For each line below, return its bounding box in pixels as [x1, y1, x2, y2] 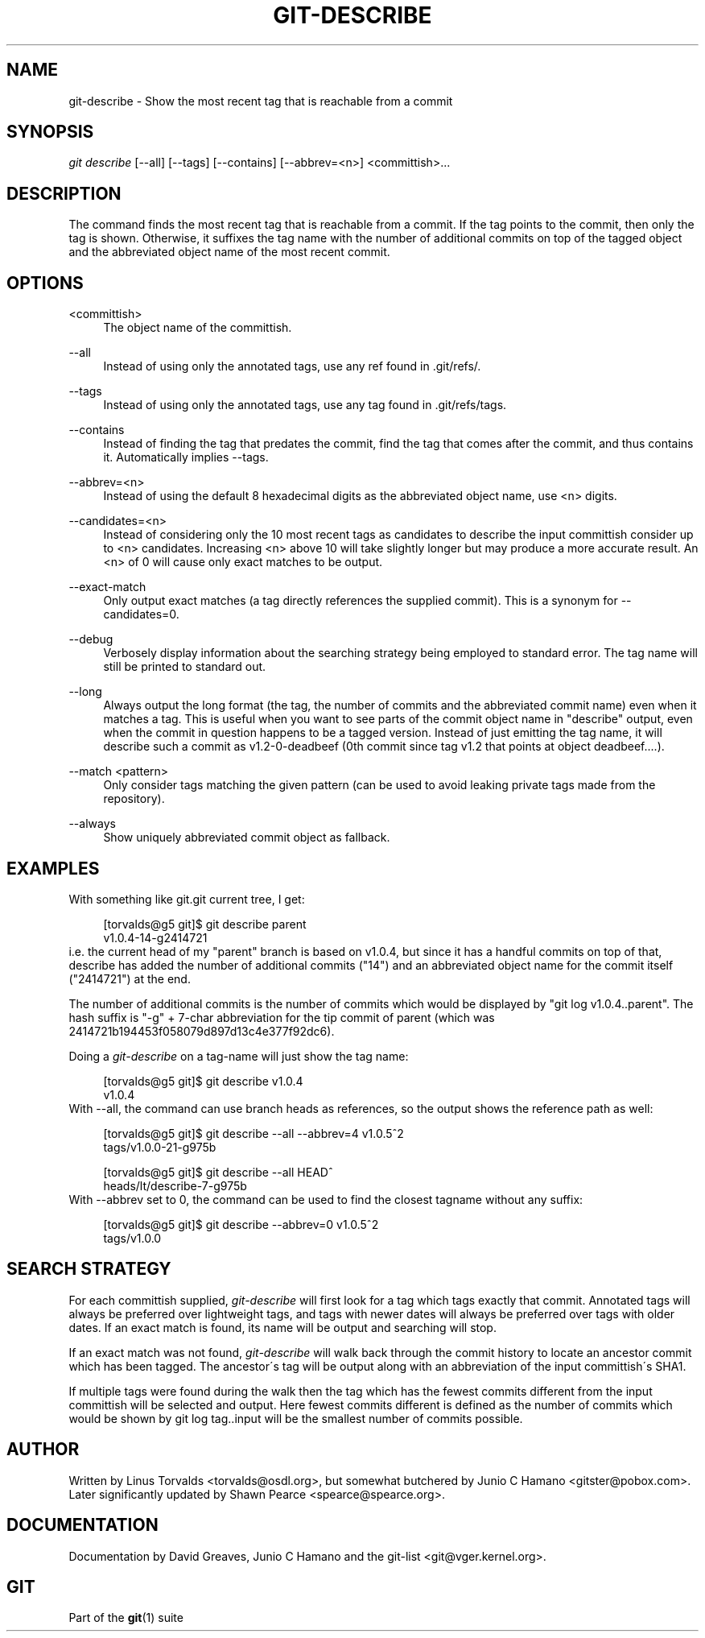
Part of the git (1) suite [68, 1611, 183, 1625]
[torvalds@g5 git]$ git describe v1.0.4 [103, 1073, 303, 1088]
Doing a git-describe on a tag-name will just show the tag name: [68, 1049, 409, 1063]
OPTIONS [6, 272, 84, 293]
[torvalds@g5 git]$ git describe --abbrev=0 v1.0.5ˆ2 [103, 1217, 379, 1231]
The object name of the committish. [103, 321, 292, 335]
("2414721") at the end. [68, 971, 191, 986]
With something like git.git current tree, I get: [68, 891, 305, 906]
